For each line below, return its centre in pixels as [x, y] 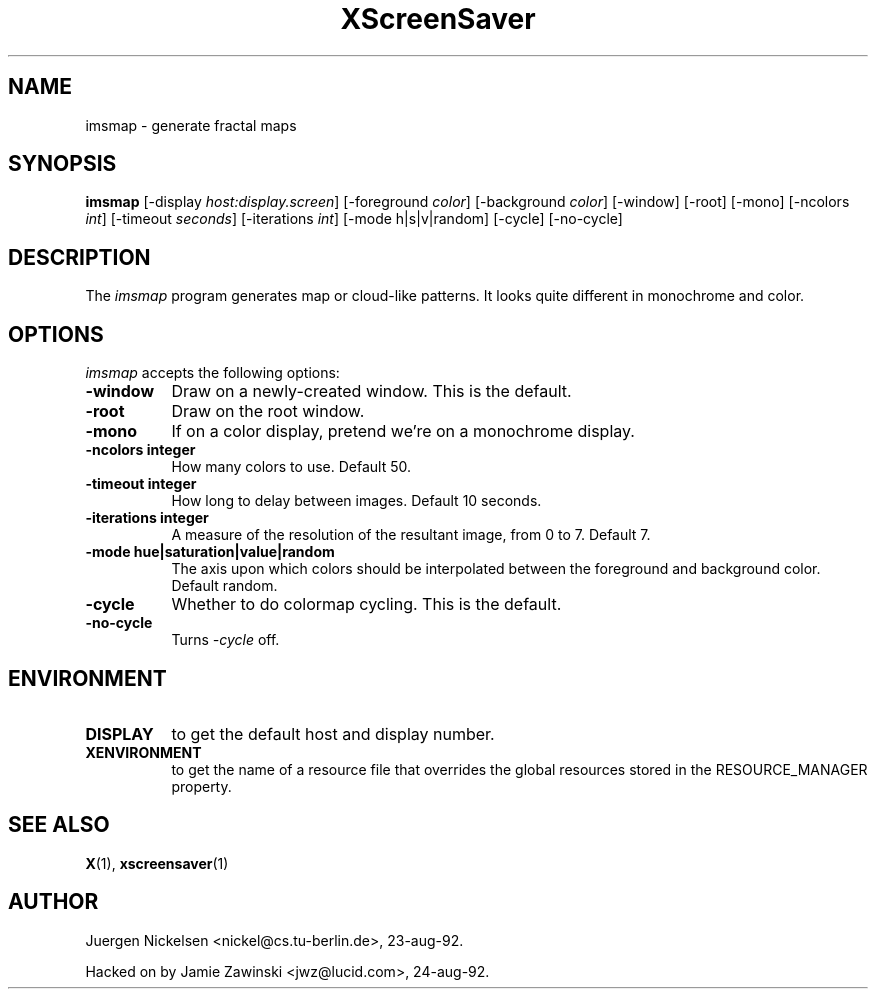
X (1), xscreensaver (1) [157, 863]
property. [201, 786]
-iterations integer [147, 518]
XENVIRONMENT [143, 752]
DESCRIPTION [79, 257]
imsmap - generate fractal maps [191, 125]
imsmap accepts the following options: [212, 373]
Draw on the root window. [268, 411]
